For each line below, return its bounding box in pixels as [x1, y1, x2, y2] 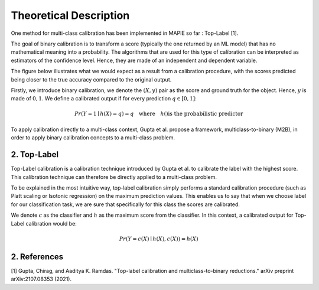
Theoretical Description [11, 9, 130, 22]
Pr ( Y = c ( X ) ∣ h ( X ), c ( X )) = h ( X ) [119, 235, 199, 242]
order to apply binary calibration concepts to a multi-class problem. [11, 134, 175, 141]
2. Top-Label [11, 149, 59, 159]
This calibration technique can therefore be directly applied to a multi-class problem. [11, 173, 217, 180]
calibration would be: [25, 220, 77, 227]
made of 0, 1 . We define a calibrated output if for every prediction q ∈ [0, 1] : [11, 95, 197, 102]
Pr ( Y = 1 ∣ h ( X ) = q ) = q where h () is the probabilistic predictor [74, 110, 243, 118]
